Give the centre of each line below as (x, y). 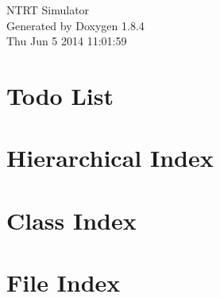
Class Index (71, 220)
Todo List (60, 95)
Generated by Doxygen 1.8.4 (75, 25)
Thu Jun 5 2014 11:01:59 (67, 41)
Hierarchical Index (110, 158)
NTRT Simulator (48, 10)
